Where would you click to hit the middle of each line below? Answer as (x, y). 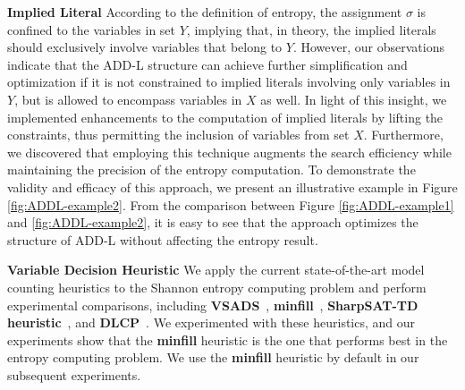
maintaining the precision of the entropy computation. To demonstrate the (211, 170)
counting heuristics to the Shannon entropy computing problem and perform (217, 287)
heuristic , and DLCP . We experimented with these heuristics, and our (211, 322)
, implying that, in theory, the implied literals (311, 29)
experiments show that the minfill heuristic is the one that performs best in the (228, 339)
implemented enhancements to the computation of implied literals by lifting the (225, 117)
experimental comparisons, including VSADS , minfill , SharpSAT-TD (213, 305)
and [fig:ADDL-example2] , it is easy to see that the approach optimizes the (213, 222)
